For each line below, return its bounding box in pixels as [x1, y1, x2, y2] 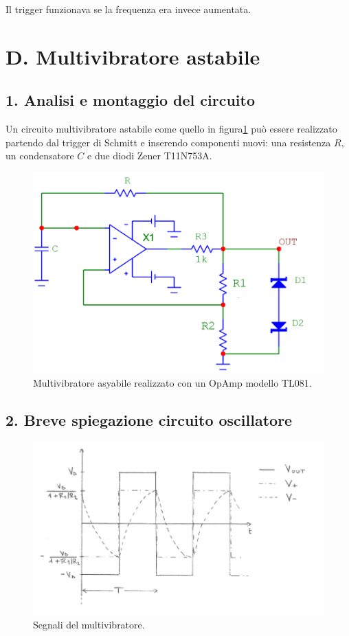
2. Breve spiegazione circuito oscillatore [5, 409, 293, 431]
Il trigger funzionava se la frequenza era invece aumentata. [5, 2, 251, 16]
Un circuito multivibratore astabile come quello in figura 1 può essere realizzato [5, 122, 337, 136]
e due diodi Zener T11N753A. [87, 148, 212, 163]
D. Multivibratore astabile [5, 42, 260, 70]
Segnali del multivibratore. [33, 617, 145, 632]
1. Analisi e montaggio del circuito [5, 89, 255, 111]
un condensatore [5, 148, 74, 163]
